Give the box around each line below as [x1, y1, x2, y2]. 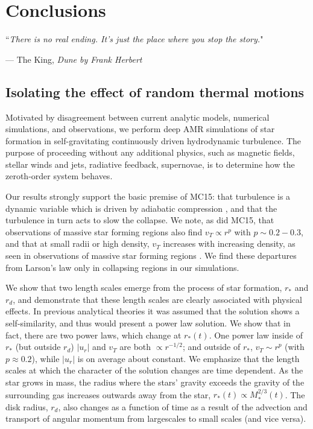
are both [119, 340, 151, 353]
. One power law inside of [209, 328, 303, 341]
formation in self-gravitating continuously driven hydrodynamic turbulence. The [5, 134, 302, 147]
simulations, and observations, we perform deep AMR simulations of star [5, 122, 275, 135]
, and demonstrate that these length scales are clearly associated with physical [13, 293, 302, 305]
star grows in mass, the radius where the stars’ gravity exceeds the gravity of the [5, 375, 305, 388]
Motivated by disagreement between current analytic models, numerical [5, 110, 270, 123]
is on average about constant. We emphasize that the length [77, 352, 300, 364]
